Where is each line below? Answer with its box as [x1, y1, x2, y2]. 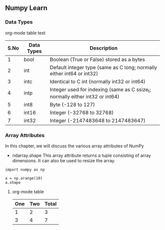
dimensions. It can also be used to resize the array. [12, 158, 115, 164]
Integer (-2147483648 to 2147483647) [50, 117, 146, 124]
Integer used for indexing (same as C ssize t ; [50, 86, 151, 94]
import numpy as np [5, 167, 45, 172]
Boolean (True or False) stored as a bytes [50, 56, 145, 63]
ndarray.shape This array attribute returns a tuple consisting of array [12, 152, 151, 159]
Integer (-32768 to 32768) [50, 109, 114, 116]
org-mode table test [5, 29, 46, 36]
